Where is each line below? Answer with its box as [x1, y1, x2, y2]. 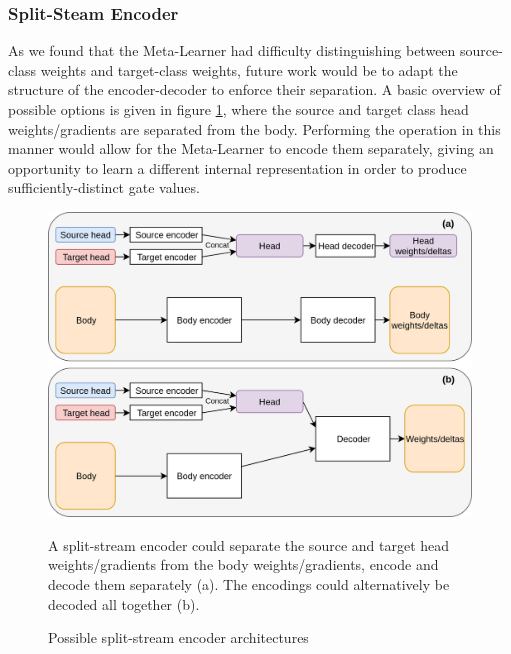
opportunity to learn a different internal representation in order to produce [8, 157, 467, 178]
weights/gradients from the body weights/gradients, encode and [48, 554, 439, 575]
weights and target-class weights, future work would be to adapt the [40, 59, 458, 80]
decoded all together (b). [48, 593, 200, 614]
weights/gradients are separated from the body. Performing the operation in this [8, 118, 501, 139]
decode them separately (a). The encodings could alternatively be [48, 573, 450, 594]
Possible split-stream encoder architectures [48, 627, 309, 648]
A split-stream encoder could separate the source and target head [48, 534, 450, 555]
